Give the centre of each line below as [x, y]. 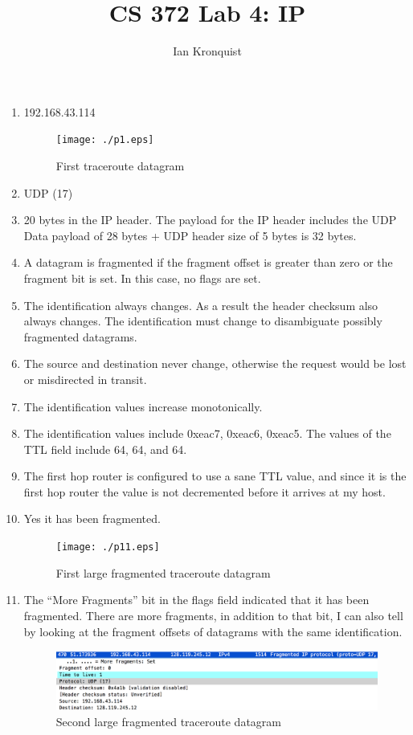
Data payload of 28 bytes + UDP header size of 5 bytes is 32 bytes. [190, 235]
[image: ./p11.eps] [108, 547]
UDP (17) [48, 192]
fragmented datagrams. [80, 336]
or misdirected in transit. [85, 379]
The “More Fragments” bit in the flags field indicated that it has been [196, 600]
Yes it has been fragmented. [92, 519]
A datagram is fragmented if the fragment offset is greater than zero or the [208, 262]
